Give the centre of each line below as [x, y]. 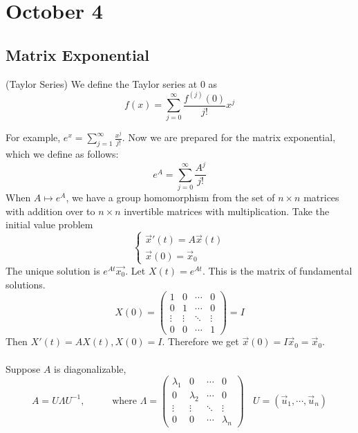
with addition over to [50, 211]
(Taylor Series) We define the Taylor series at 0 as [112, 83]
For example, [33, 137]
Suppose [23, 368]
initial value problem [49, 224]
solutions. [26, 284]
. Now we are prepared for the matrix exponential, [229, 137]
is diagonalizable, [90, 368]
